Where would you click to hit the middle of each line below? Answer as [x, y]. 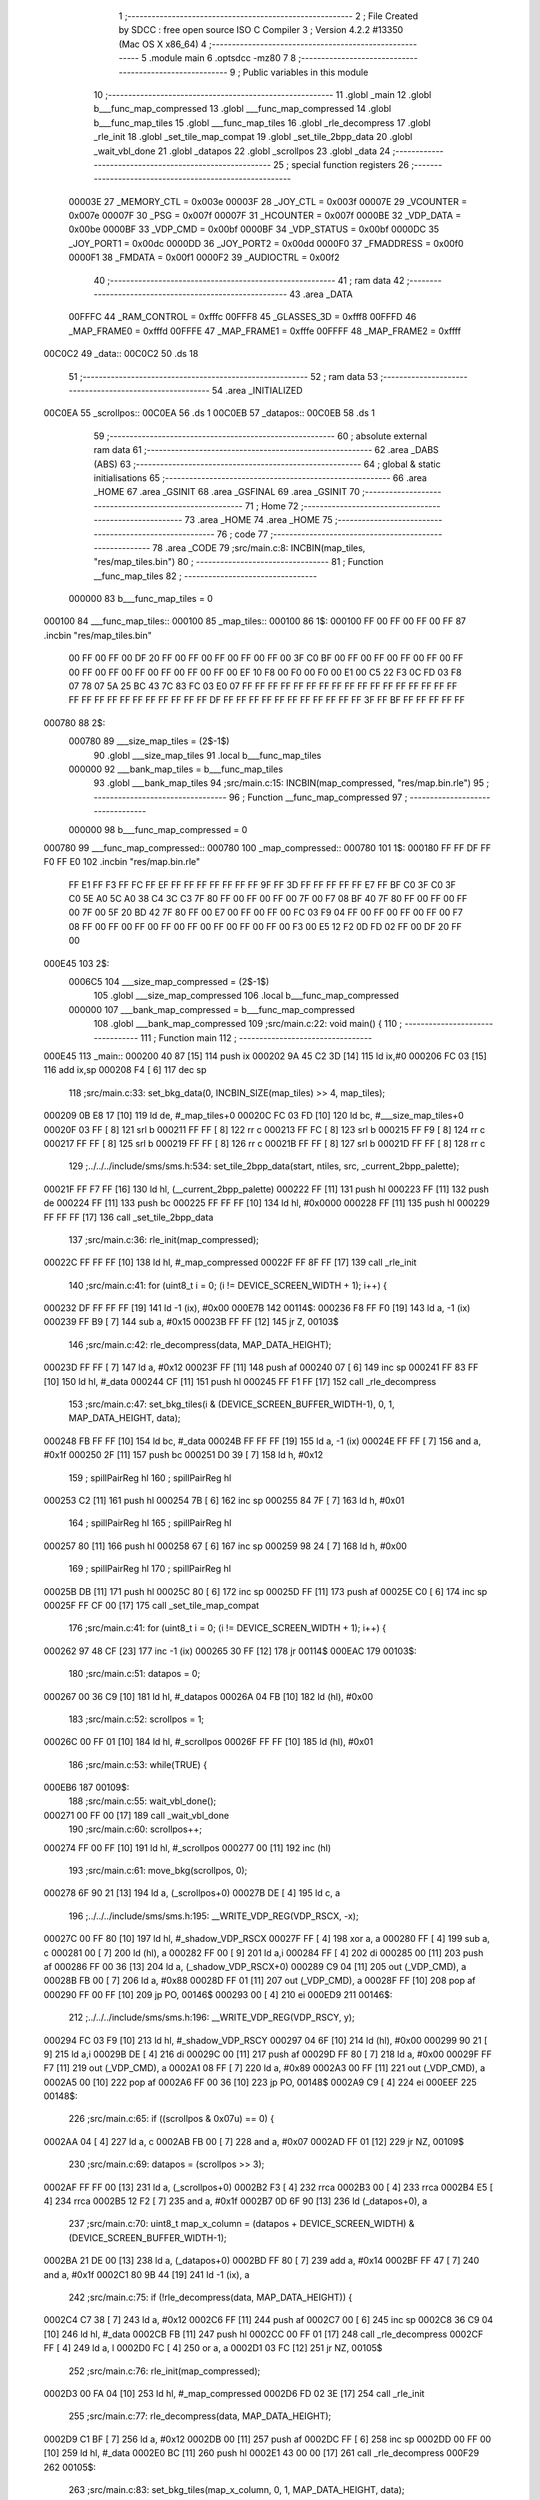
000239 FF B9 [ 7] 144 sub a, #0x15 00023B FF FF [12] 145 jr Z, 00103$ [191, 1322]
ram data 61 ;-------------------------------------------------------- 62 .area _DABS [266, 450]
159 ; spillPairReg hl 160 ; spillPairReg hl [150, 1477]
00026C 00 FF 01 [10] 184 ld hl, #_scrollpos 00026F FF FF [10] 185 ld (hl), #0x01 [208, 1742]
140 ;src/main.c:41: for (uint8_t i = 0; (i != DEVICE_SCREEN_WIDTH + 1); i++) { [227, 1285]
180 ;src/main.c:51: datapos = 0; [134, 1674]
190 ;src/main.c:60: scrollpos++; [135, 1829]
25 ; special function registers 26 [341, 164]
